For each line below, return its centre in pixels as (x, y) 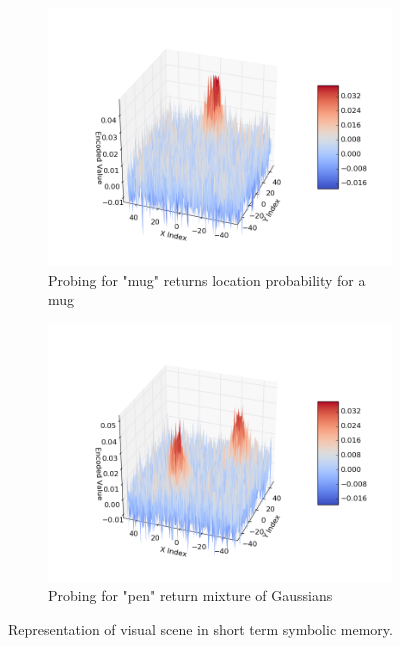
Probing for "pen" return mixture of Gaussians (190, 595)
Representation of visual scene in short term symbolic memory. (200, 628)
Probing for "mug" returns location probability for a (207, 279)
